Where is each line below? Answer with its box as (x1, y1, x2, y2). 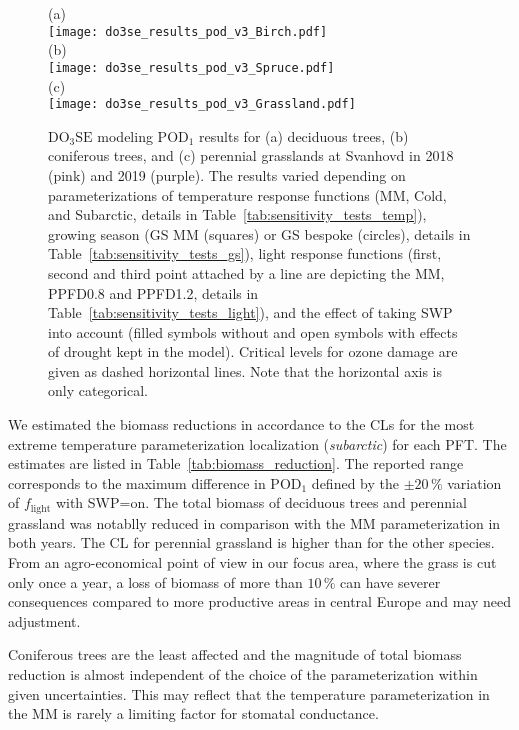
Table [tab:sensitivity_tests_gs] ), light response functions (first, (48, 243, 442, 264)
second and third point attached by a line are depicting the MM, (48, 262, 445, 283)
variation (447, 472, 502, 493)
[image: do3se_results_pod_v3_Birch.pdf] (48, 24, 328, 39)
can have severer (340, 571, 441, 592)
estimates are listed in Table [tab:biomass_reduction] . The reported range (8, 453, 464, 474)
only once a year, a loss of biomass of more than (8, 571, 303, 592)
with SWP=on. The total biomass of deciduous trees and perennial (55, 492, 467, 513)
